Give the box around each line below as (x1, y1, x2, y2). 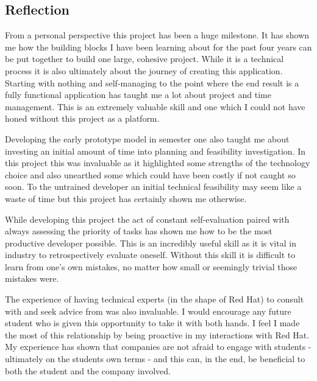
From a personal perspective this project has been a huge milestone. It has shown (5, 29, 310, 41)
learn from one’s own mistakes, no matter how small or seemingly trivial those (5, 260, 297, 273)
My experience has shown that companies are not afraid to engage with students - (5, 340, 312, 353)
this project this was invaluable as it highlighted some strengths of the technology (5, 156, 310, 169)
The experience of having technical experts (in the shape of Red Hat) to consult (5, 293, 304, 306)
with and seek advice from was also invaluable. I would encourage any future (5, 304, 291, 317)
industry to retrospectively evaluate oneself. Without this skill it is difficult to (5, 248, 296, 261)
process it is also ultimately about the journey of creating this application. (5, 64, 283, 77)
